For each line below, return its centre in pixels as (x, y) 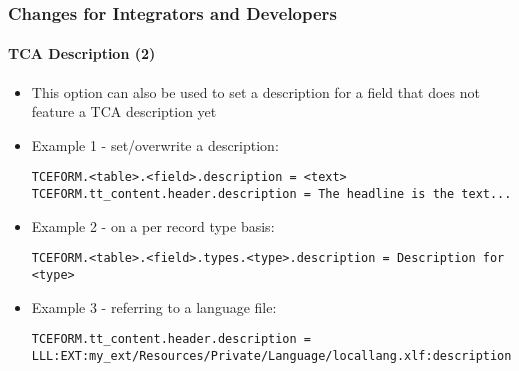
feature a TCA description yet (124, 111)
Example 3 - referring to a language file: (154, 306)
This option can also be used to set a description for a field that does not (255, 91)
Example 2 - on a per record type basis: (153, 225)
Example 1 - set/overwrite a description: (155, 144)
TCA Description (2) (82, 53)
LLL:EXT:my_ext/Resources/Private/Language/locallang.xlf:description (271, 355)
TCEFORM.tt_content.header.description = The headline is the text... (271, 194)
